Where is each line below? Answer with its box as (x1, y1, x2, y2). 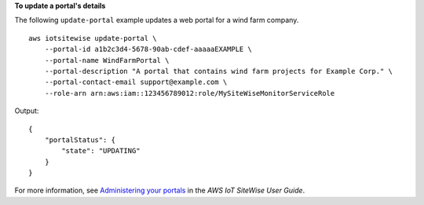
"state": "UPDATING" (61, 146, 141, 156)
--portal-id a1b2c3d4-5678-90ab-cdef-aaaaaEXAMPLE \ (44, 45, 253, 54)
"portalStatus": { (44, 135, 116, 145)
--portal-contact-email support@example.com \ (44, 78, 228, 86)
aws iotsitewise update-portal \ (28, 34, 157, 42)
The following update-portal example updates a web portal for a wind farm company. (14, 16, 299, 25)
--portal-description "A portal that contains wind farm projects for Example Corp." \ (44, 67, 393, 75)
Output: (14, 106, 39, 115)
